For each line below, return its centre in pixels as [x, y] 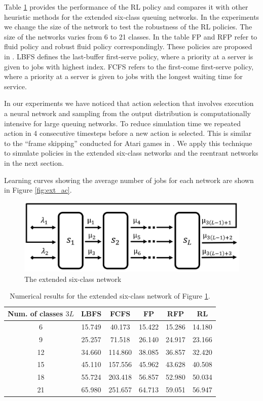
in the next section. [34, 162]
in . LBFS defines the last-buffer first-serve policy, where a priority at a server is [129, 56]
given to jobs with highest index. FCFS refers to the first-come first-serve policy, [129, 66]
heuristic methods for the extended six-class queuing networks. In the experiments [132, 16]
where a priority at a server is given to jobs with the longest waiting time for [123, 76]
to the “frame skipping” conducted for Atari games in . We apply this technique [128, 143]
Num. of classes [35, 314]
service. [15, 86]
